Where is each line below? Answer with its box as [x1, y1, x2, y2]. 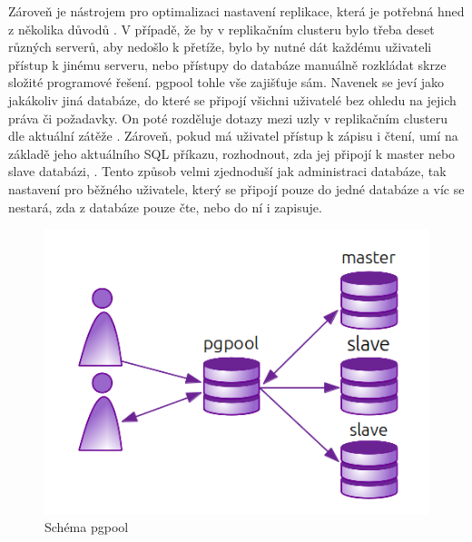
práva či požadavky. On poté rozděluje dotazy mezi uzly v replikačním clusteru [8, 108, 448, 127]
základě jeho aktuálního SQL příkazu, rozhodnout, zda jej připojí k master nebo [8, 143, 456, 163]
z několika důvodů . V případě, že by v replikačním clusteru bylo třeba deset [8, 19, 435, 38]
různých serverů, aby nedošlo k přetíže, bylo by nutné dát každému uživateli [8, 37, 432, 56]
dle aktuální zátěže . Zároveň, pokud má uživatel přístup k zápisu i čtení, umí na [8, 126, 458, 145]
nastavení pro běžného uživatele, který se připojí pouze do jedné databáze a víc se [8, 179, 465, 198]
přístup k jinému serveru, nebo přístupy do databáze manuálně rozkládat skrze [8, 54, 447, 74]
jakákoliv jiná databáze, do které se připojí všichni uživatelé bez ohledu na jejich [8, 90, 457, 109]
